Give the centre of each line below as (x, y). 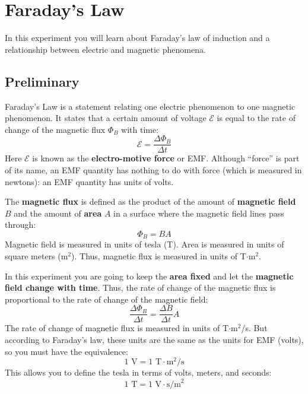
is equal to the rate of (256, 118)
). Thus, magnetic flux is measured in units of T (159, 255)
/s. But (254, 328)
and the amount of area (58, 213)
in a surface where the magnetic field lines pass (199, 213)
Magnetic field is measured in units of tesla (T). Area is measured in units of (145, 244)
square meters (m (36, 255)
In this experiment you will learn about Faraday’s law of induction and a (137, 38)
